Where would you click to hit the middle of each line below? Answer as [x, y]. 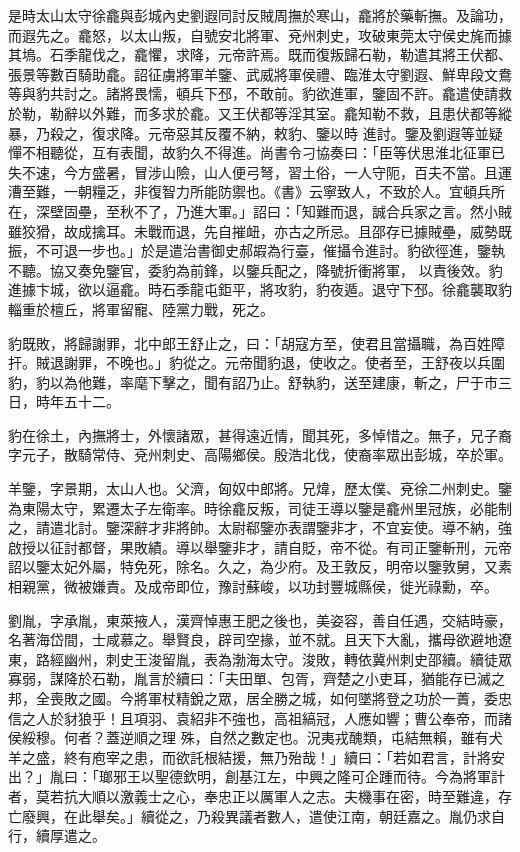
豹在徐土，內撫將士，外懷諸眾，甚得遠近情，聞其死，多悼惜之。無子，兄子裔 [260, 434]
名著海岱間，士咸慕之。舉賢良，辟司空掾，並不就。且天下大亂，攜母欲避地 [253, 639]
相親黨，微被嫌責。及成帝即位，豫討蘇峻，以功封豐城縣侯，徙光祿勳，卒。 [253, 586]
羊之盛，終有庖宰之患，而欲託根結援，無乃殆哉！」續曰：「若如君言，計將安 [256, 756]
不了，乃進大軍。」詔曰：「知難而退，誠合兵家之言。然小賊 [322, 210]
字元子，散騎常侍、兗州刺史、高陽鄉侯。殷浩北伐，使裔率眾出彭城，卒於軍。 [260, 454]
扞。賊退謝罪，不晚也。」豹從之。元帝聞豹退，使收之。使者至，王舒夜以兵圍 [256, 362]
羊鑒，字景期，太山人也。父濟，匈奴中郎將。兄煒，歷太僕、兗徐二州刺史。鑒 [260, 488]
